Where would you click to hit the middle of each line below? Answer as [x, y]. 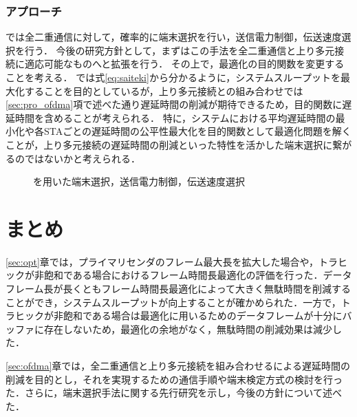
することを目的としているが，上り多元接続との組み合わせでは [164, 90]
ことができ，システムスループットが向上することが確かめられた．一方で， [173, 302]
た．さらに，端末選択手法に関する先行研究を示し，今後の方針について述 [169, 393]
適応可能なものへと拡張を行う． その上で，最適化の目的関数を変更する [184, 64]
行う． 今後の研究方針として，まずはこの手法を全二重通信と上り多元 [180, 50]
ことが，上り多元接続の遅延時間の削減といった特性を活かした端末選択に [169, 144]
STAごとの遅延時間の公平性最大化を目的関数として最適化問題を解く [197, 131]
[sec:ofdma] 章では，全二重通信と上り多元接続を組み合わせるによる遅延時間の [178, 366]
